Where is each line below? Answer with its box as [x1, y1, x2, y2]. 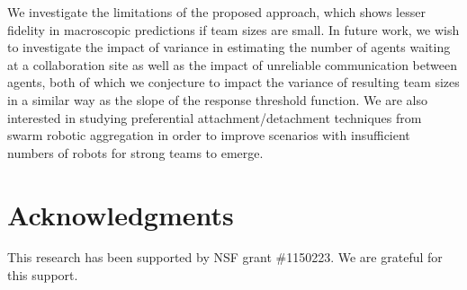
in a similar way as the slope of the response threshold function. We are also [7, 90, 427, 109]
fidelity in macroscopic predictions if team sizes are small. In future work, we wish [7, 20, 460, 39]
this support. [7, 266, 78, 285]
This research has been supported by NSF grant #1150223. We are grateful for [7, 248, 443, 267]
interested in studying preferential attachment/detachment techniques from [7, 108, 422, 127]
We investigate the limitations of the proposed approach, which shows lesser [7, 3, 426, 21]
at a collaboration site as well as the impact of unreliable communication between [7, 55, 457, 74]
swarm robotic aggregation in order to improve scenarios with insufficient [7, 126, 410, 145]
